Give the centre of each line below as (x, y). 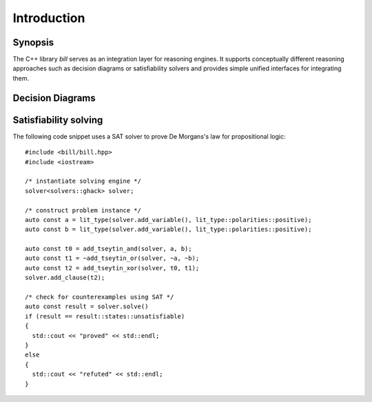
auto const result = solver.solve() (87, 306)
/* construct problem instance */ (83, 210)
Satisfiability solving (58, 120)
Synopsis (33, 42)
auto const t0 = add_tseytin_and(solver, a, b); (108, 249)
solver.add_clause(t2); (65, 278)
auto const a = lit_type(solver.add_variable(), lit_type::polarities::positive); (168, 220)
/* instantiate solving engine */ (83, 181)
